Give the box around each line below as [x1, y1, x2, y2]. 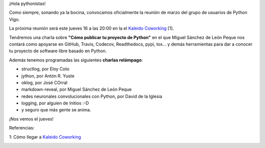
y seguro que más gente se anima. [21, 107, 91, 113]
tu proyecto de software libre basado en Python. [9, 48, 107, 54]
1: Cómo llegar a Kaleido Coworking [9, 134, 81, 140]
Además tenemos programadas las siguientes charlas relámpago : [9, 57, 143, 63]
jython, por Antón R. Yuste [21, 73, 75, 79]
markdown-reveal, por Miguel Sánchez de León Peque [21, 86, 132, 92]
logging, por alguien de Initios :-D [21, 100, 89, 106]
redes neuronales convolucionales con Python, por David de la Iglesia [21, 93, 162, 99]
